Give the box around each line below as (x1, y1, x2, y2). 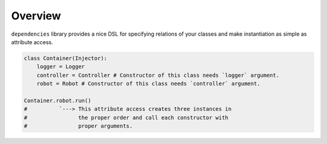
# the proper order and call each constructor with (24, 114, 229, 121)
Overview (11, 9, 61, 22)
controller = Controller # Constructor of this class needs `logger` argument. (36, 71, 280, 79)
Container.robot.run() (24, 97, 91, 104)
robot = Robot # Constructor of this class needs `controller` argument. (36, 80, 260, 87)
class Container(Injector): (24, 54, 107, 62)
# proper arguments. (24, 123, 133, 129)
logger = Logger (36, 64, 85, 70)
